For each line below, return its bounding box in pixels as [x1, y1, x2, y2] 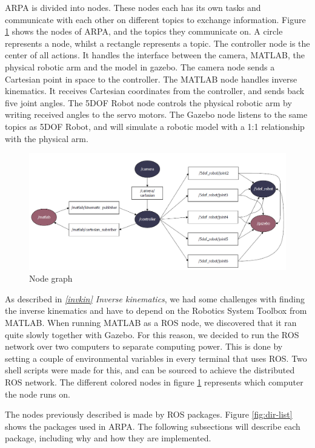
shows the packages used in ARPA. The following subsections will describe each [5, 419, 300, 432]
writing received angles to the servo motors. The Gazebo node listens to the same [5, 108, 308, 121]
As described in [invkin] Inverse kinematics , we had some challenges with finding [5, 292, 305, 305]
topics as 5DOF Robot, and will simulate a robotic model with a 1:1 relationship [5, 120, 305, 132]
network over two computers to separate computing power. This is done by [5, 340, 283, 353]
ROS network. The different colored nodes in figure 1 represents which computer [5, 376, 303, 388]
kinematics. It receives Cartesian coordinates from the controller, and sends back [5, 84, 305, 97]
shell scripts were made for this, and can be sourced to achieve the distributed [5, 364, 295, 376]
